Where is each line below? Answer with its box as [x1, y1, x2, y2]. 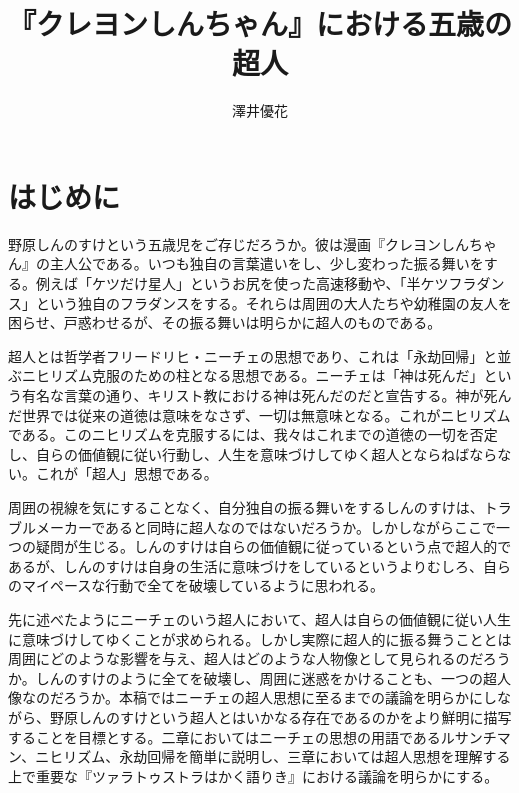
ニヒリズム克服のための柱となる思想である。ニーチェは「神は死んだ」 [21, 365, 484, 386]
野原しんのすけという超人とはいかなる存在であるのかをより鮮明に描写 [49, 706, 512, 727]
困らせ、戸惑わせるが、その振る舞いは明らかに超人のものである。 [8, 312, 442, 333]
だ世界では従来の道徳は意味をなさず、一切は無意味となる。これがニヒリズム [8, 404, 511, 425]
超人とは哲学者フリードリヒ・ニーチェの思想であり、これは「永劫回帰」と [8, 345, 498, 366]
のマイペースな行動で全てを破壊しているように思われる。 [8, 575, 384, 596]
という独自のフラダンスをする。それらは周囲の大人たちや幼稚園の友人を [35, 292, 512, 313]
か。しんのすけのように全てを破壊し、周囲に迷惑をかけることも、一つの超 [8, 667, 498, 688]
